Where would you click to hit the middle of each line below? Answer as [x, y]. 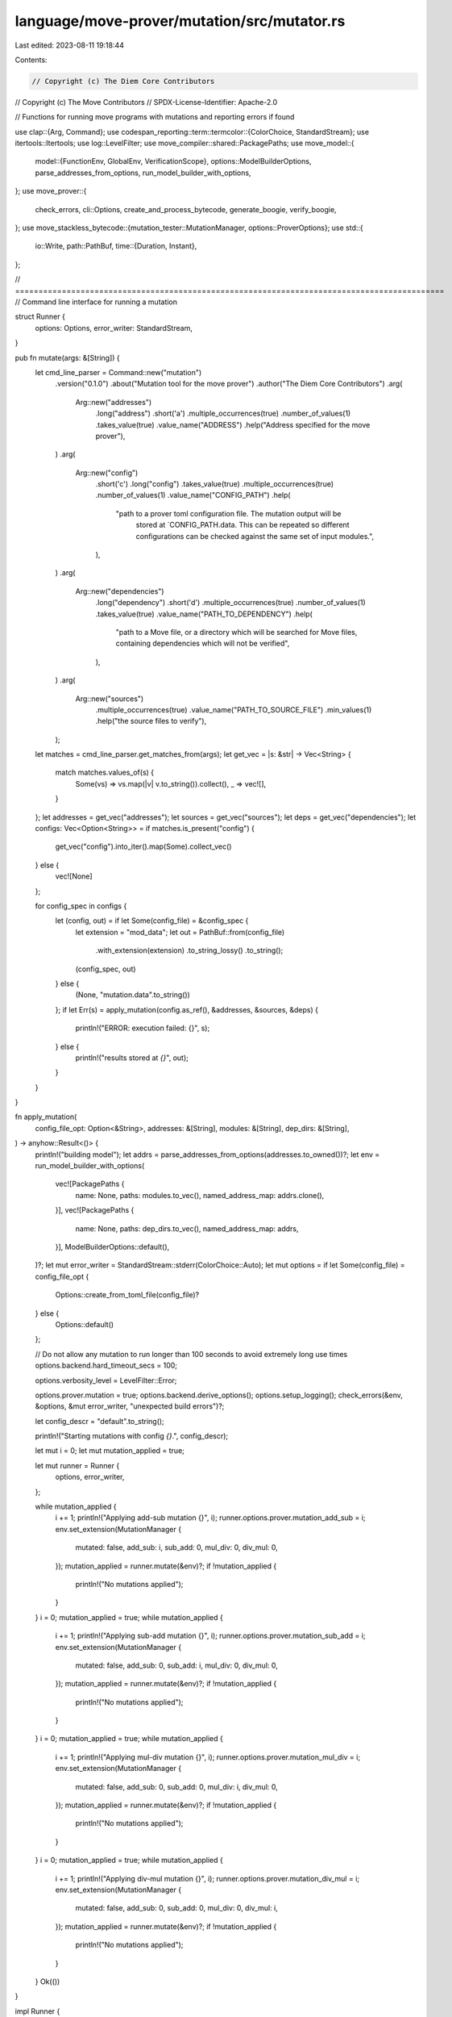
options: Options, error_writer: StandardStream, [114, 328]
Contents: [31, 60]
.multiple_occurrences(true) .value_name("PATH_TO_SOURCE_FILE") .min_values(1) [234, 709]
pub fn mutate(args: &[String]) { [67, 357]
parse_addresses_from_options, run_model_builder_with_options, [143, 173]
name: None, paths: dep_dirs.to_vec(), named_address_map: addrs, [187, 1228]
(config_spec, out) [106, 969]
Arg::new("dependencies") [120, 591]
